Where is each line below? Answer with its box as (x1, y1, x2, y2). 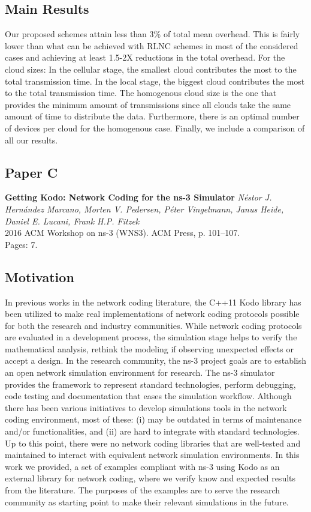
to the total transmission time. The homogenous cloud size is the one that (5, 86, 277, 99)
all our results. (5, 133, 58, 146)
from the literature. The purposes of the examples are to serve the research (5, 484, 280, 496)
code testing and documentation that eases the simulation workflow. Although (5, 390, 292, 402)
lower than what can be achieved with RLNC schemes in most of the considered (5, 39, 298, 52)
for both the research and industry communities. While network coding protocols (5, 319, 302, 331)
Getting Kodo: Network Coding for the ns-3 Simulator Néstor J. (5, 191, 272, 203)
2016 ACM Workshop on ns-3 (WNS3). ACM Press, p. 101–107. (5, 226, 240, 239)
